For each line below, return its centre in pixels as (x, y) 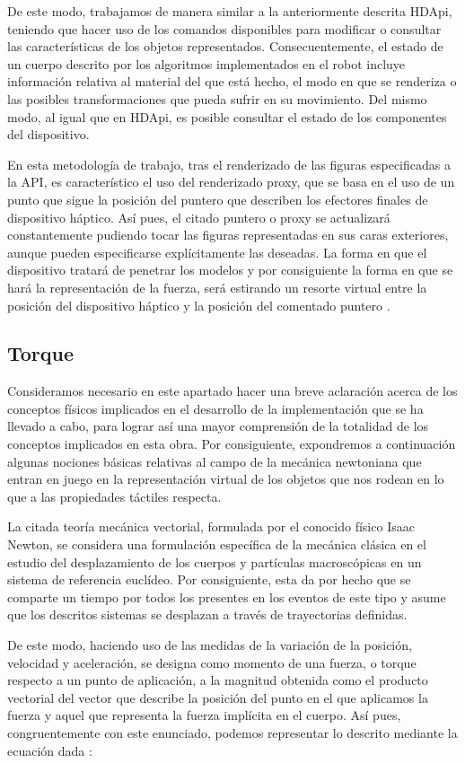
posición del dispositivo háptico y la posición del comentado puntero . (199, 305)
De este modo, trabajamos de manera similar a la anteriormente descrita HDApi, (230, 11)
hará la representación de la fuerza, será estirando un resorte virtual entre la (217, 287)
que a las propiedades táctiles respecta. (114, 496)
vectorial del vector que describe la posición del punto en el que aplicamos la (218, 697)
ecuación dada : (50, 750)
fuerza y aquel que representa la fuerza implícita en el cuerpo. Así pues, (204, 715)
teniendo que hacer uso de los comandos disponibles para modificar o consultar (224, 28)
